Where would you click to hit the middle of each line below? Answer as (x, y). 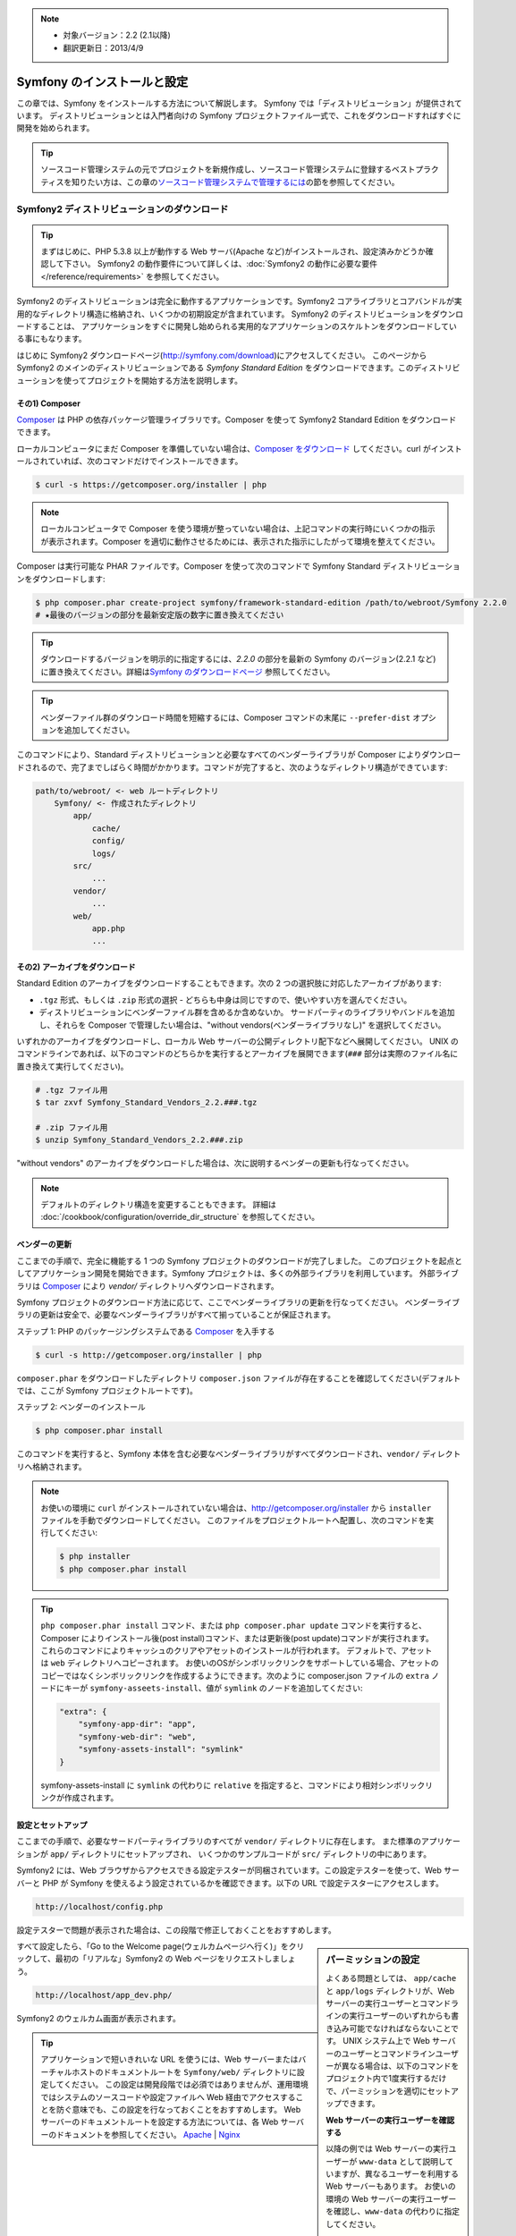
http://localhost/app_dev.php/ (104, 1995)
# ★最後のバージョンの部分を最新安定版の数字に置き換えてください (160, 614)
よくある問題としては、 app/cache (391, 1978)
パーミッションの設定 (373, 1960)
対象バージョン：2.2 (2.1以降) (117, 35)
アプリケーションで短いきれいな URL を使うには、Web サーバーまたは (169, 2059)
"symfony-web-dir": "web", (137, 1736)
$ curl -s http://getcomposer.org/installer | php (149, 1355)
